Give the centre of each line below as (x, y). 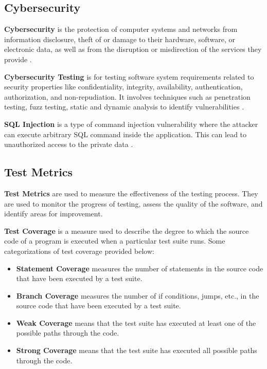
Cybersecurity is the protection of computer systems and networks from (121, 29)
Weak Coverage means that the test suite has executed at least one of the (136, 322)
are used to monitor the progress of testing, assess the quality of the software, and (133, 203)
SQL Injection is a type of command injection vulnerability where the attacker (131, 124)
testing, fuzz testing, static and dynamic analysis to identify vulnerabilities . (124, 107)
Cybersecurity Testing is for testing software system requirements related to (129, 76)
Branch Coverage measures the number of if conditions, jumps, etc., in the (138, 295)
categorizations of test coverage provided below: (79, 251)
